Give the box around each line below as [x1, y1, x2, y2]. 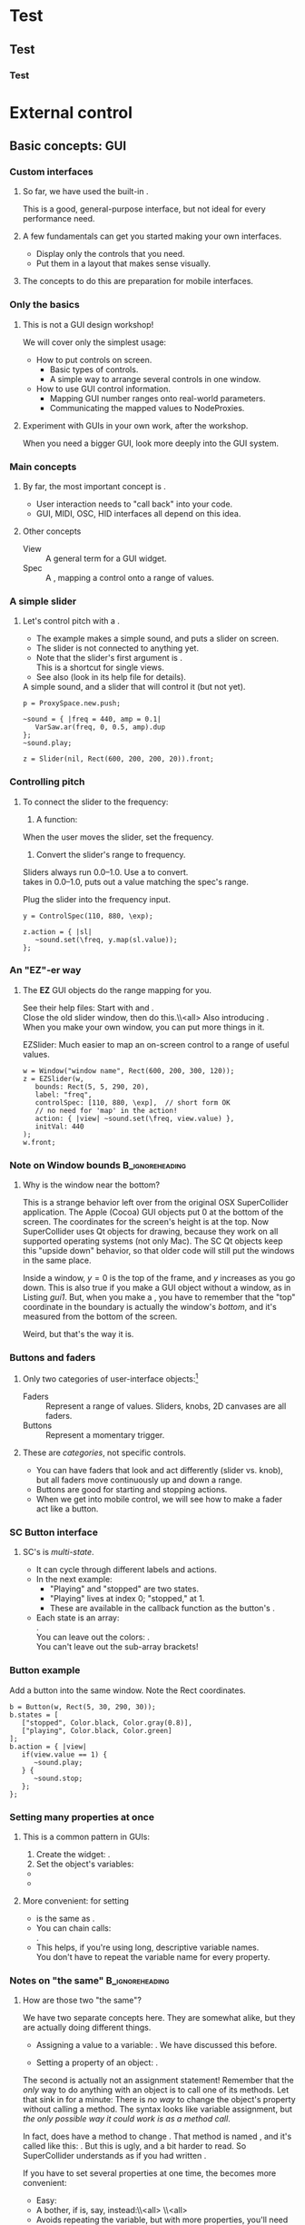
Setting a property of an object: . [35, 2057, 159, 2068]
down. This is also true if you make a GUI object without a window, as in [22, 1282, 291, 1294]
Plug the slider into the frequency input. [22, 893, 171, 904]
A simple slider [9, 595, 77, 607]
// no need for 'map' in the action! [34, 1106, 178, 1115]
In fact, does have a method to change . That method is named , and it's [22, 2131, 292, 2142]
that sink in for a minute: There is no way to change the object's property [22, 2094, 297, 2105]
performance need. [22, 213, 95, 224]
